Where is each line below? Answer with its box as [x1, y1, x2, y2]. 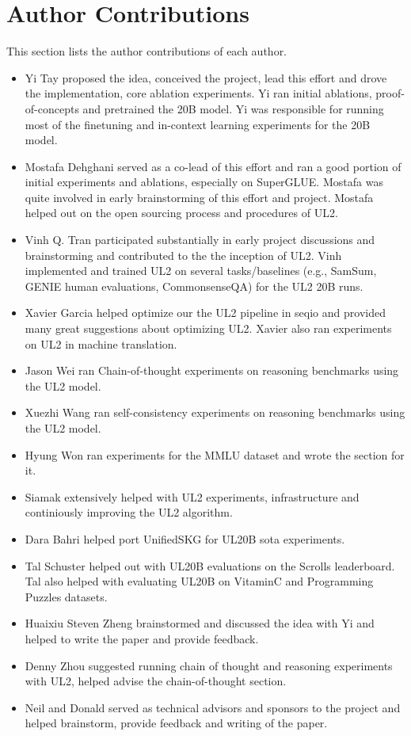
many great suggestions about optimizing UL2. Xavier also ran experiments [25, 320, 392, 337]
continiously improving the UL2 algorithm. [25, 504, 233, 521]
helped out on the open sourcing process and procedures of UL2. [25, 204, 338, 221]
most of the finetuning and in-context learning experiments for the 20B [25, 116, 371, 132]
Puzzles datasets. [25, 588, 108, 604]
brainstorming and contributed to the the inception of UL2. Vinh [25, 246, 342, 263]
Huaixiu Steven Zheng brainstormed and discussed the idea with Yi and [25, 615, 375, 631]
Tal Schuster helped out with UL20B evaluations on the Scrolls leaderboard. [25, 557, 395, 574]
